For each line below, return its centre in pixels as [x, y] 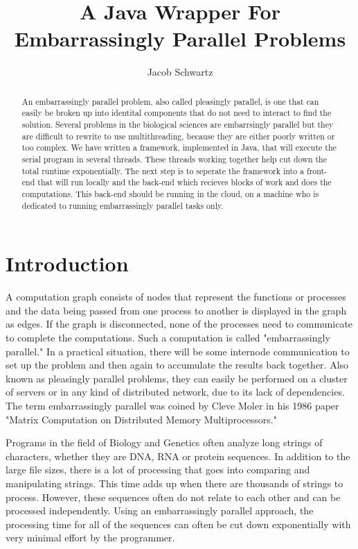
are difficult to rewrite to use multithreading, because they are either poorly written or [178, 136]
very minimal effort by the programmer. [90, 538]
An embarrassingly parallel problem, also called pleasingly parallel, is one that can [170, 101]
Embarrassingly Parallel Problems [180, 39]
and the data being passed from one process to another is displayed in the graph [176, 310]
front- [317, 170]
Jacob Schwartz [180, 72]
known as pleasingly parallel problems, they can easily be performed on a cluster [177, 378]
